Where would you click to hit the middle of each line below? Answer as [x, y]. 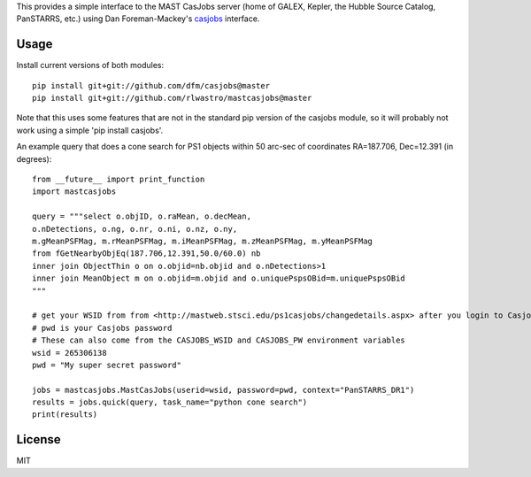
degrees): [34, 158]
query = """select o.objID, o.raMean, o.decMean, [142, 216]
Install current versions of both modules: [90, 65]
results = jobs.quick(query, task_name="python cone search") [170, 402]
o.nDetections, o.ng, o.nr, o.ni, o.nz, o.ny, [135, 229]
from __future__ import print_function [119, 180]
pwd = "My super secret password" [107, 365]
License [38, 439]
